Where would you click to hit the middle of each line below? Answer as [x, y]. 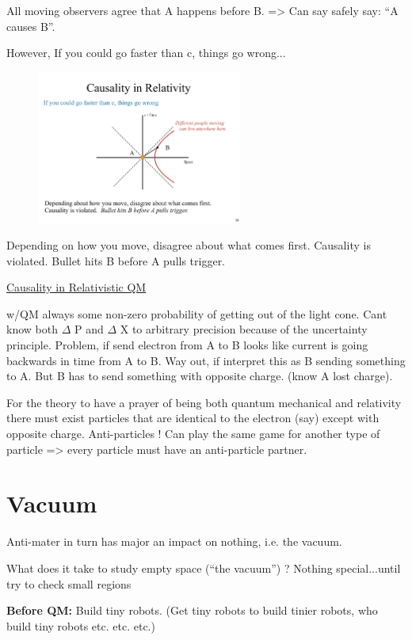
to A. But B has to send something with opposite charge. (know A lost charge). [200, 376]
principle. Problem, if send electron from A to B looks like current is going [187, 345]
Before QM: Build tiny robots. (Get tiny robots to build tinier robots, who [192, 610]
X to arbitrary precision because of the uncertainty [244, 329]
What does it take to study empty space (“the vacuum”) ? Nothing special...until [204, 568]
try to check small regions [69, 583]
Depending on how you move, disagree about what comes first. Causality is [189, 245]
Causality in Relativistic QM [76, 287]
